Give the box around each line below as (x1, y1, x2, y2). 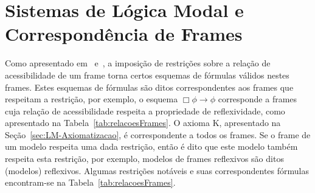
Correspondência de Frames (5, 21, 243, 46)
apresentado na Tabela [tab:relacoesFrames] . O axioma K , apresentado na (5, 116, 281, 129)
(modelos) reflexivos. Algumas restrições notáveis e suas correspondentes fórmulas (5, 164, 309, 177)
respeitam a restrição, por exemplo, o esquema (5, 93, 178, 105)
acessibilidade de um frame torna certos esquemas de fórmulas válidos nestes (5, 68, 289, 81)
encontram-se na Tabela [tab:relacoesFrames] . (5, 176, 176, 189)
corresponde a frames (218, 93, 297, 105)
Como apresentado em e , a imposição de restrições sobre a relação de (5, 57, 271, 69)
